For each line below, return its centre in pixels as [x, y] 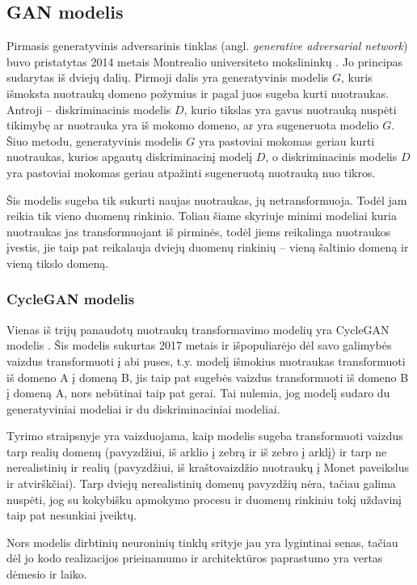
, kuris [357, 77]
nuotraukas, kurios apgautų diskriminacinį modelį [130, 157]
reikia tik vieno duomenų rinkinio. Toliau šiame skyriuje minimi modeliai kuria [202, 216]
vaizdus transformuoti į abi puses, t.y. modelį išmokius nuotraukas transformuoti [206, 360]
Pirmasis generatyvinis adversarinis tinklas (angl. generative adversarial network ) [207, 46]
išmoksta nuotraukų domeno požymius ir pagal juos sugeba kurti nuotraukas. [198, 93]
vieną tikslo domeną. [58, 263]
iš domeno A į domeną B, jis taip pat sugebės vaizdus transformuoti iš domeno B [208, 377]
